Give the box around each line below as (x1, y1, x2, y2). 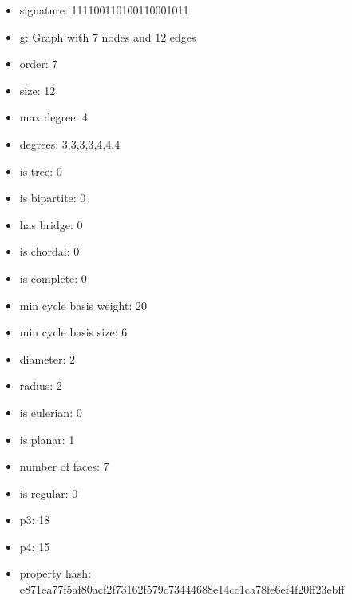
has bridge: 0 (19, 216, 83, 232)
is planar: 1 (19, 431, 75, 447)
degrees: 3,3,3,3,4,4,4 (19, 135, 121, 152)
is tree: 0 (19, 162, 62, 179)
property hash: (19, 565, 92, 582)
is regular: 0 (19, 484, 78, 501)
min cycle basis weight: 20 (19, 296, 147, 313)
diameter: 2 (19, 350, 76, 367)
